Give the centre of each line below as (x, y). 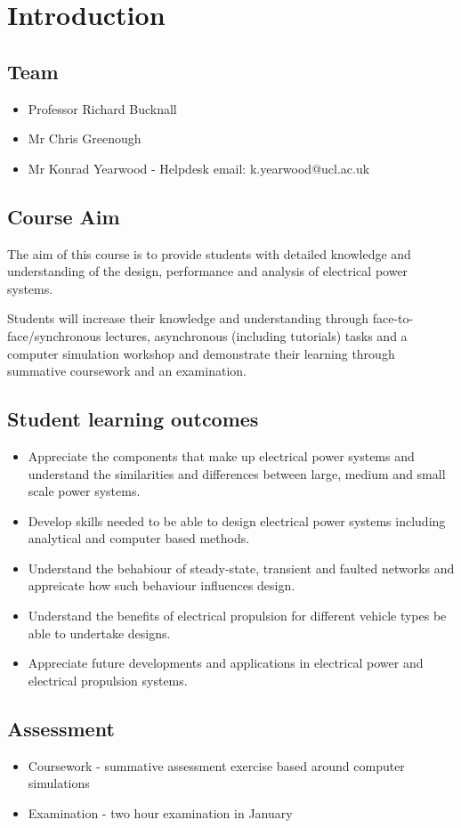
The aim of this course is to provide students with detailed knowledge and (209, 253)
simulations (59, 783)
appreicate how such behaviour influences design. (162, 585)
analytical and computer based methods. (139, 538)
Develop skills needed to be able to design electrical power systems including (237, 520)
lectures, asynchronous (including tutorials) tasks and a (256, 335)
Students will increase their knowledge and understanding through (188, 318)
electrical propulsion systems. (108, 680)
